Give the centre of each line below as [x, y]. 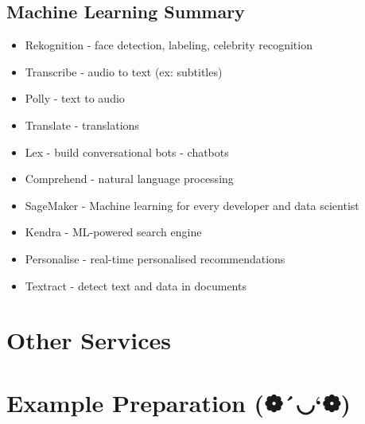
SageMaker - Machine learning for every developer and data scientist [192, 205]
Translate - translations [82, 124]
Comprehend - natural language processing [129, 179]
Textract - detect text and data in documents [136, 285]
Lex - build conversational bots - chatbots [127, 152]
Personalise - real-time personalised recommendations [155, 258]
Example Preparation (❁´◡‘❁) [179, 402]
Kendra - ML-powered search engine [113, 232]
